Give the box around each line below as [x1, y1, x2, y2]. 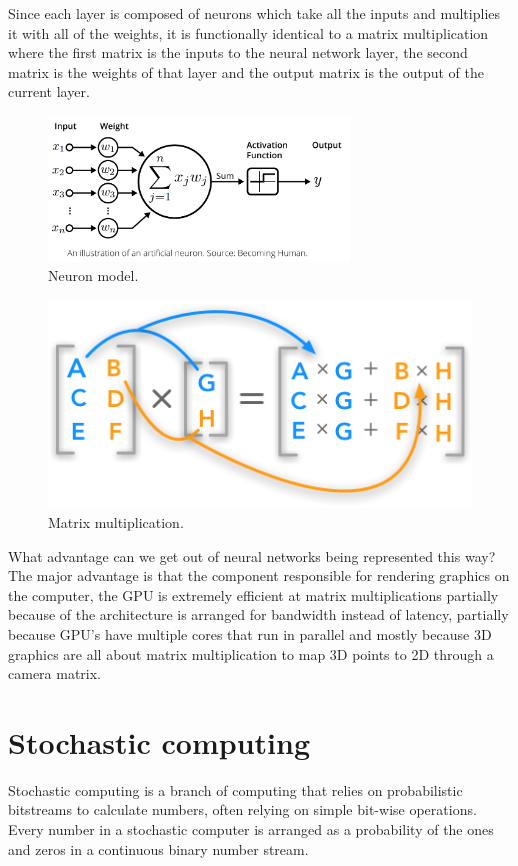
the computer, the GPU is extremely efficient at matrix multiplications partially [8, 584, 499, 605]
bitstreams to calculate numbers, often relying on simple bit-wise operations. [8, 799, 477, 820]
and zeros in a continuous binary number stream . [8, 838, 309, 859]
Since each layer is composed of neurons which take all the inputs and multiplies [8, 3, 500, 23]
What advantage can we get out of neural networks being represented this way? [8, 545, 496, 566]
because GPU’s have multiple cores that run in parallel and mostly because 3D [8, 623, 492, 644]
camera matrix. [8, 663, 102, 684]
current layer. [8, 81, 90, 102]
